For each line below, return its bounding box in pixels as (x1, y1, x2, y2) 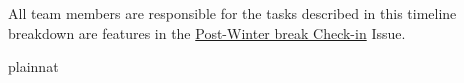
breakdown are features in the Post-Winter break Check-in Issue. (8, 22, 406, 43)
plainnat (8, 56, 59, 77)
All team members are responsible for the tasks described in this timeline (8, 3, 457, 23)
